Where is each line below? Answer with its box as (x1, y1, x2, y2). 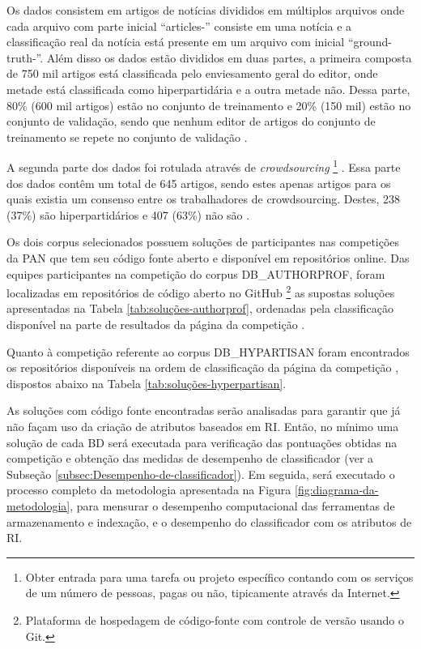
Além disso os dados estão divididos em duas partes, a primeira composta (46, 49, 412, 66)
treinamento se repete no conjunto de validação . (6, 128, 248, 145)
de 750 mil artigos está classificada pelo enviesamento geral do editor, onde (6, 65, 378, 82)
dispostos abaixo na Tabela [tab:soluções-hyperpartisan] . (6, 374, 287, 391)
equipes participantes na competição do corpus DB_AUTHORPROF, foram (6, 265, 385, 282)
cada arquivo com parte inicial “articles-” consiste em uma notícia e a (6, 17, 352, 34)
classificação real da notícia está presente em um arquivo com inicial (6, 33, 345, 50)
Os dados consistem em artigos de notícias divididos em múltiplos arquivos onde (6, 2, 405, 18)
